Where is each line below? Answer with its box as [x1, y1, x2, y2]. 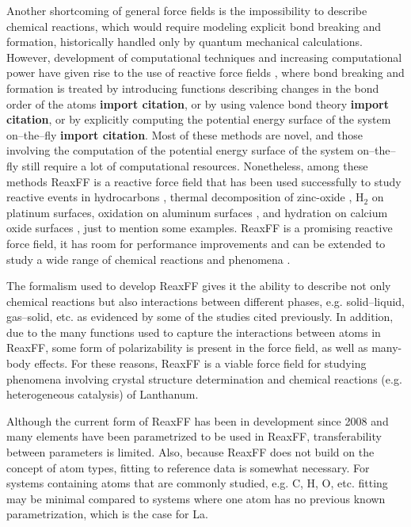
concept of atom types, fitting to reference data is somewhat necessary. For [6, 459, 370, 475]
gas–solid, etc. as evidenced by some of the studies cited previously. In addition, [6, 308, 394, 325]
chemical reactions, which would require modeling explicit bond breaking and [6, 17, 382, 34]
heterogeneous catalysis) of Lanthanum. [6, 386, 199, 403]
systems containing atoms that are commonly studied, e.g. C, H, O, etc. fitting [6, 475, 388, 491]
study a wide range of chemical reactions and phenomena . [6, 250, 291, 267]
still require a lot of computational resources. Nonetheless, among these [21, 157, 368, 174]
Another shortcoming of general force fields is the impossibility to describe [6, 2, 367, 18]
